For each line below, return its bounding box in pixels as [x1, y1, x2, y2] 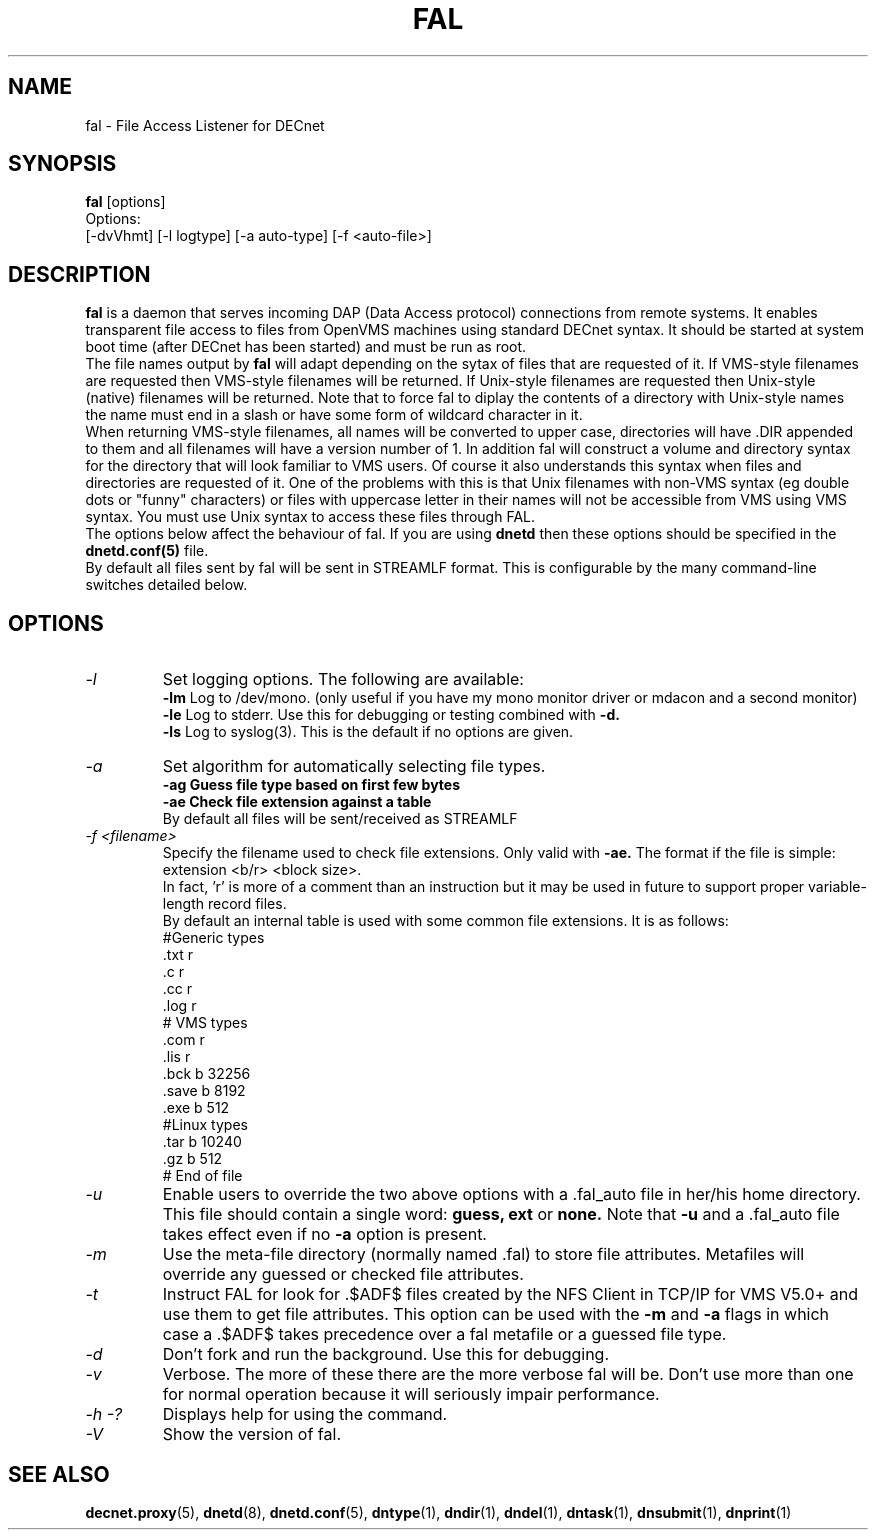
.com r [162, 1031, 205, 1049]
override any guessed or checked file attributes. [162, 1264, 524, 1285]
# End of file [162, 1167, 243, 1185]
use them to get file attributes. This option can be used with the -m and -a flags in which [162, 1304, 830, 1325]
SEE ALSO [8, 1461, 110, 1487]
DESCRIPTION [8, 261, 151, 287]
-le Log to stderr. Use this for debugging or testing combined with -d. [162, 706, 620, 724]
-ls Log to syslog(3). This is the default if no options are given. [162, 723, 574, 741]
